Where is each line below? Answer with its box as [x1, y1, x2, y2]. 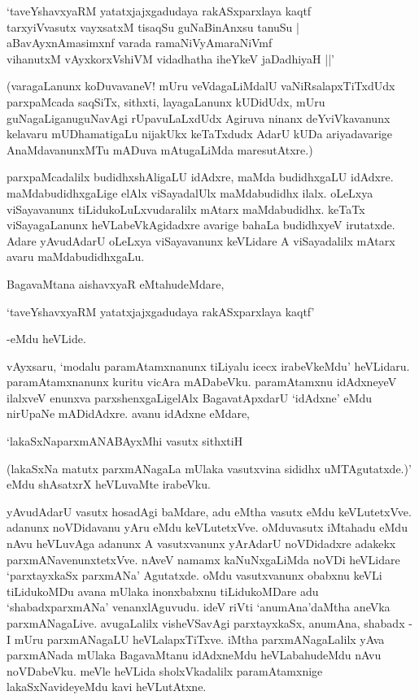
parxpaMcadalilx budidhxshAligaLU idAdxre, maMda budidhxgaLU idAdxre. [7, 168, 394, 185]
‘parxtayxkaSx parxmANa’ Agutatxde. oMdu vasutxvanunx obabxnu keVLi [7, 567, 382, 584]
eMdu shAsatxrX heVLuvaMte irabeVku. [7, 476, 211, 493]
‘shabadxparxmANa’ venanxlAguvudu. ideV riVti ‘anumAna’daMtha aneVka [7, 598, 391, 615]
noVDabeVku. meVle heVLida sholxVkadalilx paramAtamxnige [7, 662, 323, 679]
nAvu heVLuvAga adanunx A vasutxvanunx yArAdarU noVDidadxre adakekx [7, 535, 396, 552]
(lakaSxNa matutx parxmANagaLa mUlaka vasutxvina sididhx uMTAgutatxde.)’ [7, 459, 412, 476]
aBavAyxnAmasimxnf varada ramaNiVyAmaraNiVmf [7, 34, 273, 51]
